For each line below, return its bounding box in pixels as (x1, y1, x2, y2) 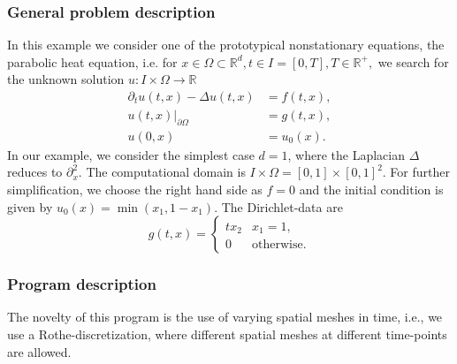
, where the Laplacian (287, 145, 406, 163)
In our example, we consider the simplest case (7, 145, 255, 163)
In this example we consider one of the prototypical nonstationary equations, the (7, 35, 445, 54)
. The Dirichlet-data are (214, 197, 343, 216)
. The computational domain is (78, 163, 246, 181)
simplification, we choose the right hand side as (7, 180, 263, 199)
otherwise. (252, 238, 307, 251)
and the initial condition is (299, 180, 444, 199)
